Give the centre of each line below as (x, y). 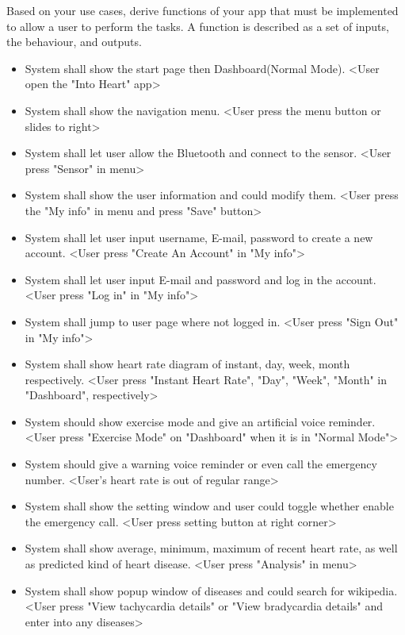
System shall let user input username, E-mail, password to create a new (199, 237)
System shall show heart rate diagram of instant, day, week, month (187, 364)
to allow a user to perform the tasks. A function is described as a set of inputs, (198, 26)
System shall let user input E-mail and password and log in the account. (201, 279)
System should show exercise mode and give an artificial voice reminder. (200, 421)
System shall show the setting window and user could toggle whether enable (209, 506)
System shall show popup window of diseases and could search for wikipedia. (211, 590)
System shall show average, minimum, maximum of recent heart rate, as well (211, 548)
